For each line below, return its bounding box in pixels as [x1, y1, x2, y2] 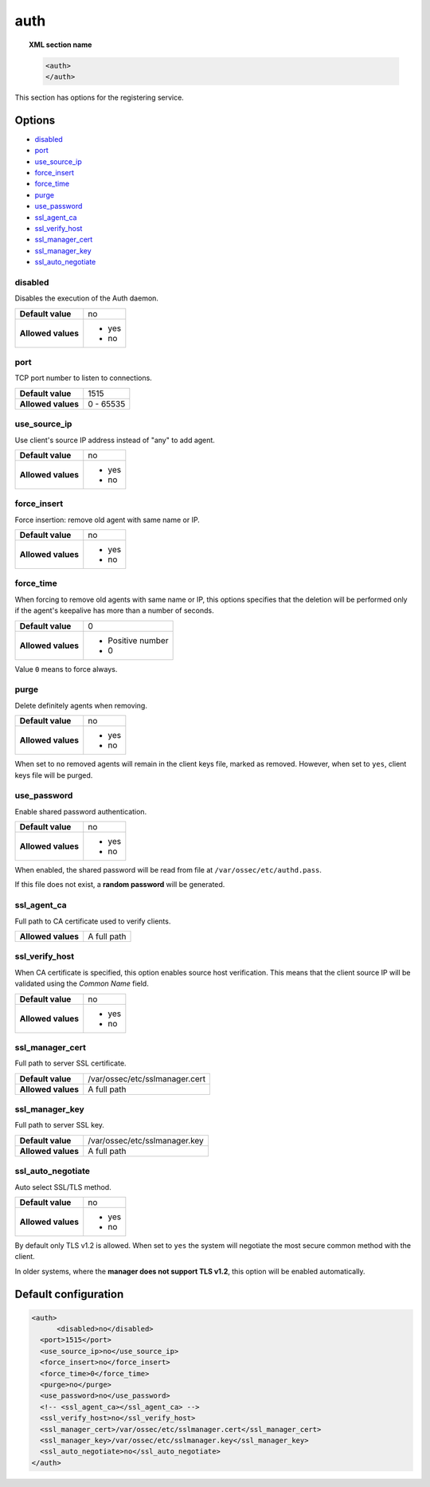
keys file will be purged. [14, 770, 93, 780]
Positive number [107, 634, 169, 645]
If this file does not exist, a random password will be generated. [14, 880, 225, 889]
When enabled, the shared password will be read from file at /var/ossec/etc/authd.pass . [14, 865, 322, 875]
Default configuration [14, 1287, 124, 1301]
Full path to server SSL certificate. [14, 1058, 127, 1068]
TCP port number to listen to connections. [14, 373, 153, 383]
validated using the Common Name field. [14, 979, 149, 988]
